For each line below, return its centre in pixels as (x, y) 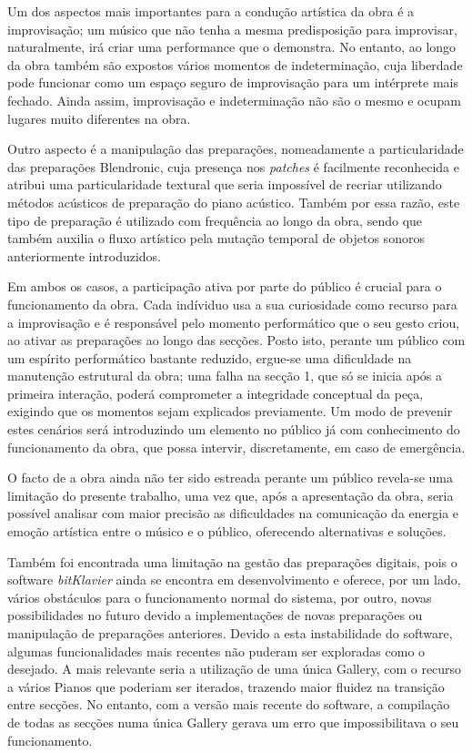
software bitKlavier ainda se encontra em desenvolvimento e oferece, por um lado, (234, 580)
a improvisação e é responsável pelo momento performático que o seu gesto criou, (234, 322)
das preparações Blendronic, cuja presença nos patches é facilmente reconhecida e (233, 166)
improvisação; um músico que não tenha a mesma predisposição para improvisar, (232, 29)
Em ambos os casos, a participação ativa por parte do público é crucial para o (225, 286)
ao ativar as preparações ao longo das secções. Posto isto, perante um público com (236, 340)
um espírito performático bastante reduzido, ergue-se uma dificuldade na (210, 357)
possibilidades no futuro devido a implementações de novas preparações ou (215, 615)
